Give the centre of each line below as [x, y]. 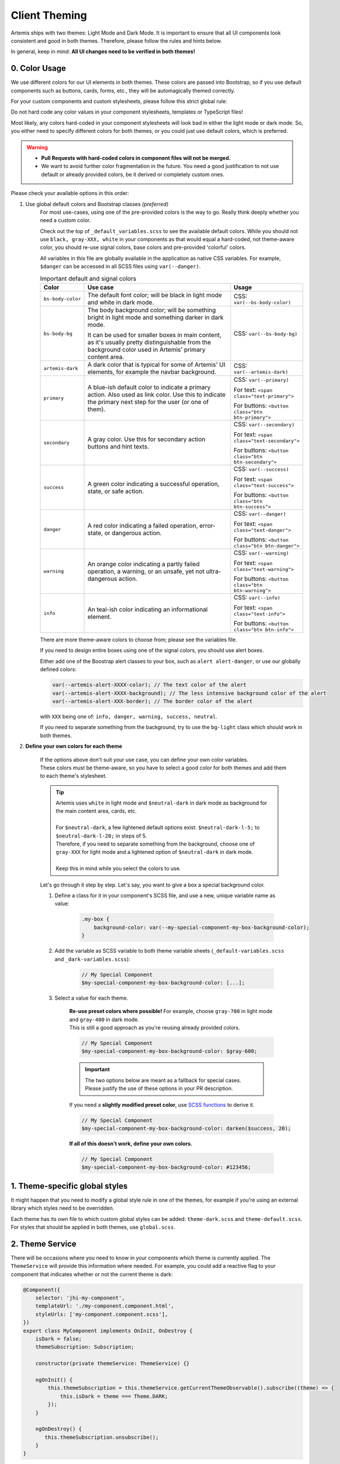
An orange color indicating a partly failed [143, 564]
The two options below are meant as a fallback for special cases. [163, 1080]
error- [207, 526]
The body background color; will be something [152, 310]
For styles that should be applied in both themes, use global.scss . [93, 1227]
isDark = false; [58, 1339]
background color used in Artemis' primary [146, 350]
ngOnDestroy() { [58, 1429]
